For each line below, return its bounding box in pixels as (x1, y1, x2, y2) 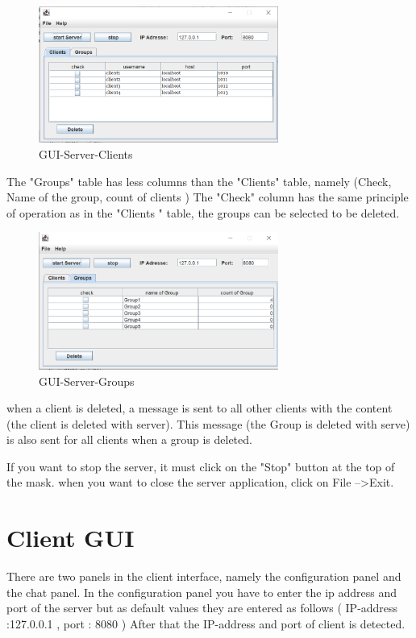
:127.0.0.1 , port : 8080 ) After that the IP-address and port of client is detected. (6, 615, 406, 632)
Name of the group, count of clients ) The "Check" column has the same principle (6, 188, 409, 205)
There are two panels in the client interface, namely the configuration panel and (6, 568, 401, 585)
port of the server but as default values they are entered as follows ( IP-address (6, 599, 398, 616)
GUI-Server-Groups (39, 372, 135, 389)
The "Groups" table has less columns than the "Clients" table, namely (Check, (6, 172, 392, 189)
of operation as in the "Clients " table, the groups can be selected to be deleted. (6, 204, 400, 221)
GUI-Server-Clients (39, 145, 133, 162)
